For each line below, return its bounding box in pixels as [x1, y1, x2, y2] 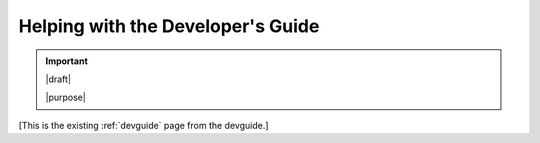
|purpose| [45, 91, 87, 104]
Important [45, 55, 89, 67]
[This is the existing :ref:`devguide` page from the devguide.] [18, 119, 269, 131]
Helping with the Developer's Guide [18, 15, 320, 37]
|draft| [45, 73, 72, 85]
